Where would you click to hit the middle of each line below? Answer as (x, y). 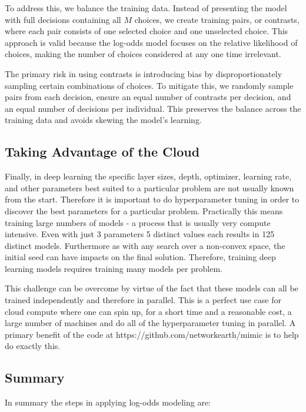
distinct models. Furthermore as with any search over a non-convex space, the (145, 245)
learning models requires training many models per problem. (114, 268)
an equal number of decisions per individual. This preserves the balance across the (153, 108)
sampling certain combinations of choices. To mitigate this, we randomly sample (149, 85)
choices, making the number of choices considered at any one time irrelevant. (143, 54)
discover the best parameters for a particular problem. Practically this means (144, 210)
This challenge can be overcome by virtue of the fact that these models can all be (152, 288)
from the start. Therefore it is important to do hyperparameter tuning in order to (152, 199)
